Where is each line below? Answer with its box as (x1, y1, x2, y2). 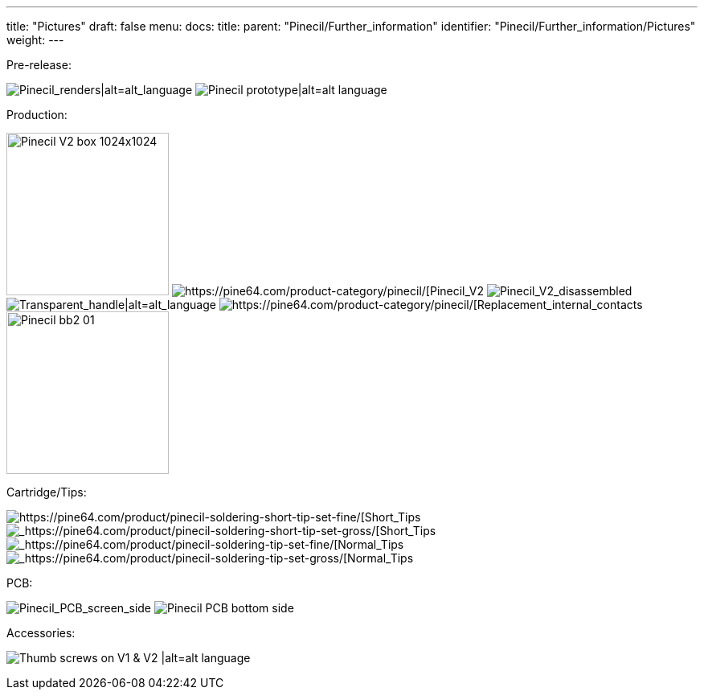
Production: (6, 108, 68, 121)
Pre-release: (6, 58, 72, 72)
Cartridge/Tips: (6, 485, 87, 499)
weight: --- (6, 33, 64, 47)
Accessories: (6, 626, 76, 640)
